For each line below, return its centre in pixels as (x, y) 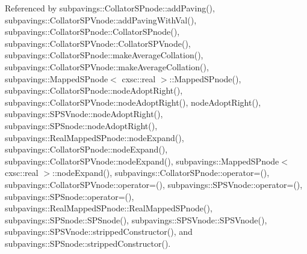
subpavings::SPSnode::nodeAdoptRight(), (81, 125)
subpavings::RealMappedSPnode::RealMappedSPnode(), (109, 208)
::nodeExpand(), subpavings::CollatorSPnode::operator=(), (161, 173)
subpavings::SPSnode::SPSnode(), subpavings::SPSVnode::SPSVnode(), (136, 219)
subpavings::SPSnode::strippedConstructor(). (88, 243)
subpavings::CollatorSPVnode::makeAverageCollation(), (107, 66)
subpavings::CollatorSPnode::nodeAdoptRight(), (94, 90)
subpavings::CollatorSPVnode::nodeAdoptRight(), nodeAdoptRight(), (133, 102)
